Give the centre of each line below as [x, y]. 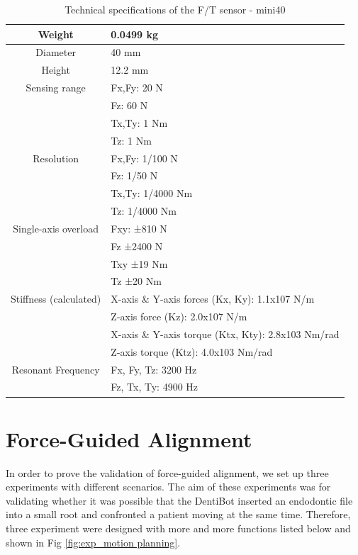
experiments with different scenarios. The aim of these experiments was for [168, 487]
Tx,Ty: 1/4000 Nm [152, 193]
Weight [56, 34]
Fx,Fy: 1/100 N [144, 158]
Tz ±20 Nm [136, 281]
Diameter [56, 52]
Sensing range [56, 88]
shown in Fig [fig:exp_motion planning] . [93, 542]
